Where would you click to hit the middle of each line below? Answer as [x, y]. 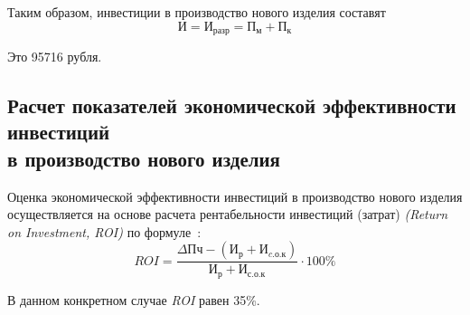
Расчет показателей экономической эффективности [232, 105]
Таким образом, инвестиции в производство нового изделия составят [197, 12]
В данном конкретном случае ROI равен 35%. [134, 299]
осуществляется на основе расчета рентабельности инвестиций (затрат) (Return [228, 214]
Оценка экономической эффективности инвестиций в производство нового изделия [235, 196]
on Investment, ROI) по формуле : [104, 231]
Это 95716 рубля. [55, 57]
